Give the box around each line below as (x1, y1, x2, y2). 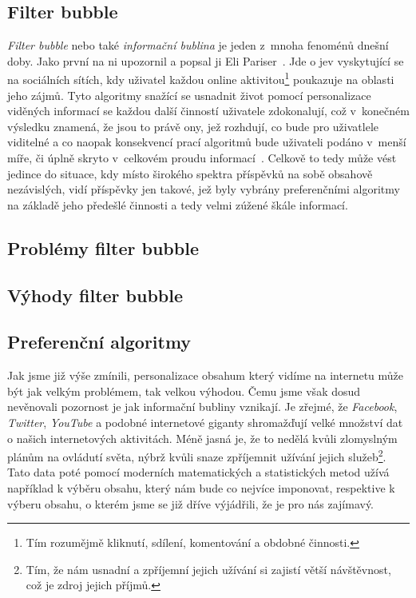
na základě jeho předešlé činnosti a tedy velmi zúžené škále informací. (7, 196, 348, 213)
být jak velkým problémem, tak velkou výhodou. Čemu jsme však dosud (7, 382, 361, 399)
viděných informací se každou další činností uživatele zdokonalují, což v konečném (7, 102, 410, 119)
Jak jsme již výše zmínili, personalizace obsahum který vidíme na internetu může (7, 367, 404, 384)
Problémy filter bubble (7, 235, 199, 260)
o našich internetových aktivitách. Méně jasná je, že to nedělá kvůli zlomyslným (7, 429, 398, 446)
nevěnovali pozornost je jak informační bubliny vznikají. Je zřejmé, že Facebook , (7, 398, 398, 415)
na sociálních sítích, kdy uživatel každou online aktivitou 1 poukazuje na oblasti (7, 69, 394, 88)
